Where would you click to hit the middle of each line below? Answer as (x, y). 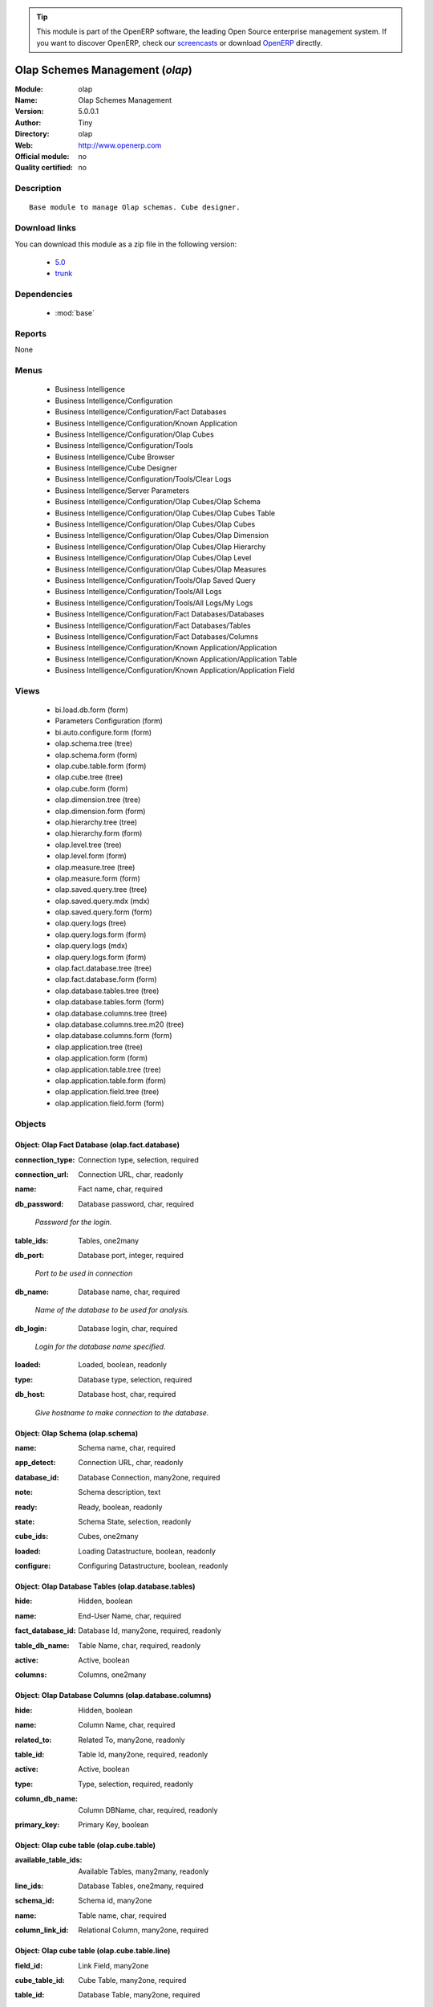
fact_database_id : (45, 1630)
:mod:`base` (75, 313)
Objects (30, 1124)
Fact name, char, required (121, 1189)
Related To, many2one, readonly (132, 1740)
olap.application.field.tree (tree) (107, 1092)
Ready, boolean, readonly (120, 1507)
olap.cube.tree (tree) (89, 777)
